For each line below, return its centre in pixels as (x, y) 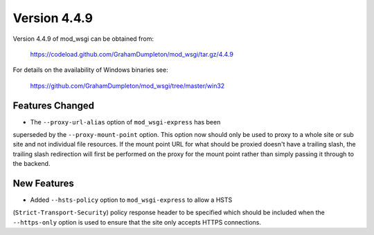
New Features (43, 184)
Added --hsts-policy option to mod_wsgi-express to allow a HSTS (131, 200)
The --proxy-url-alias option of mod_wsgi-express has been (125, 122)
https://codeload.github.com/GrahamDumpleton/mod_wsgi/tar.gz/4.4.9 (132, 54)
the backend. (32, 164)
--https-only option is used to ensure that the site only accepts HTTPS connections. (137, 222)
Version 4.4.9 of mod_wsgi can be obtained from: (83, 39)
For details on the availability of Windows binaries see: (91, 70)
